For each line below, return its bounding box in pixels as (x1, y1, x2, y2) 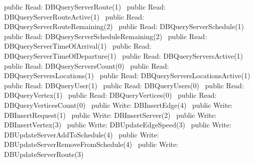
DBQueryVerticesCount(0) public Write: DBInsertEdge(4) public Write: (4, 99, 233, 110)
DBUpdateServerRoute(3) (4, 148, 84, 159)
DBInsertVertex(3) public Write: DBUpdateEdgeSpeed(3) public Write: (4, 119, 231, 130)
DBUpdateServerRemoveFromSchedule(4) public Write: (4, 139, 179, 149)
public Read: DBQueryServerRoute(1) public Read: (4, 2, 166, 12)
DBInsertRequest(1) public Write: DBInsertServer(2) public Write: (4, 109, 217, 120)
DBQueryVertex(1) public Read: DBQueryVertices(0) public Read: (4, 90, 217, 100)
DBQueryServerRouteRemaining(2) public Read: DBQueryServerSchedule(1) (4, 21, 244, 32)
